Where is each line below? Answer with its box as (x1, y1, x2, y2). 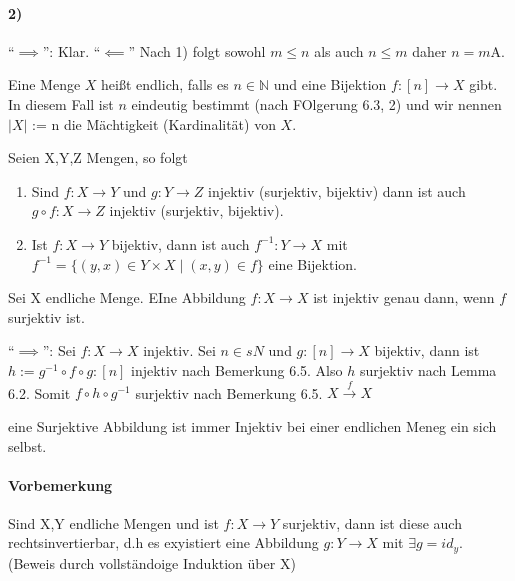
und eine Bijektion (273, 74, 387, 95)
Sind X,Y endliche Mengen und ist (8, 512, 219, 533)
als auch (314, 40, 364, 61)
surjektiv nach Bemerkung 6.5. (135, 382, 323, 403)
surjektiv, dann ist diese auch (282, 512, 462, 533)
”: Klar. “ (42, 40, 101, 61)
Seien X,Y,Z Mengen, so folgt (8, 147, 188, 168)
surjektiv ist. (8, 306, 85, 327)
